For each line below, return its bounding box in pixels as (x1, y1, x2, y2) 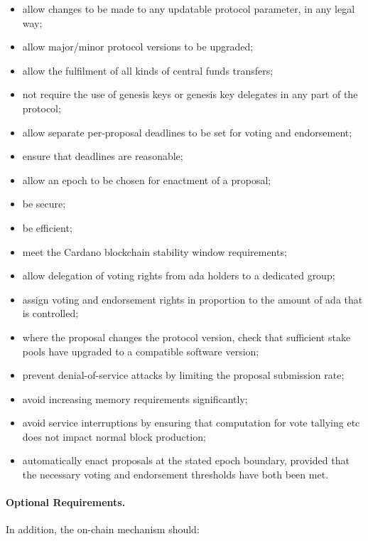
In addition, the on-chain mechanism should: (6, 522, 200, 537)
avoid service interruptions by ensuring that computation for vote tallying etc (22, 415, 360, 430)
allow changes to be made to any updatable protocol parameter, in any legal (22, 1, 355, 16)
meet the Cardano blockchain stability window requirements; (22, 244, 287, 259)
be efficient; (22, 220, 72, 235)
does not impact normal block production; (22, 429, 206, 444)
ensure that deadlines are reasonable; (22, 149, 183, 164)
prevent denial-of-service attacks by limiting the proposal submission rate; (22, 368, 345, 382)
